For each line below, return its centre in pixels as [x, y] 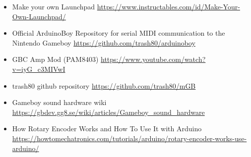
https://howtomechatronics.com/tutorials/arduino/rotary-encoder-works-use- [129, 138]
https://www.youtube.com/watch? [153, 59]
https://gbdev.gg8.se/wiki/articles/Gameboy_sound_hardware [108, 112]
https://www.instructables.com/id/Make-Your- [168, 6]
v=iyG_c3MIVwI [39, 69]
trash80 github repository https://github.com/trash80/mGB [104, 85]
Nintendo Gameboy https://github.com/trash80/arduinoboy [104, 42]
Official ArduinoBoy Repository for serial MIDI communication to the [119, 33]
